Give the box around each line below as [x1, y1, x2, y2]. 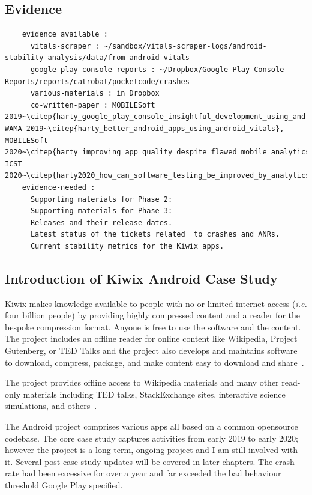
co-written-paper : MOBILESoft [30, 100, 155, 109]
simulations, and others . [5, 399, 97, 412]
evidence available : [22, 30, 108, 39]
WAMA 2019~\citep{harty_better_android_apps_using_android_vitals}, [5, 124, 284, 133]
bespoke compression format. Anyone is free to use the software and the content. [5, 320, 301, 333]
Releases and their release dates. [30, 218, 173, 227]
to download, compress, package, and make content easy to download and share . [5, 356, 304, 368]
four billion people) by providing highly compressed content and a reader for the [5, 309, 300, 321]
